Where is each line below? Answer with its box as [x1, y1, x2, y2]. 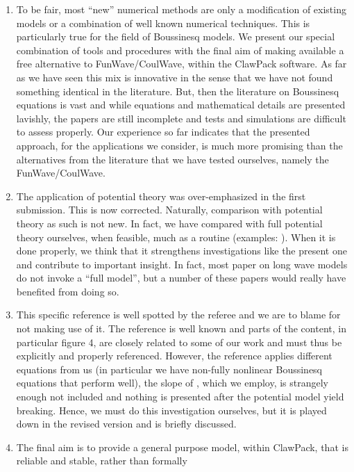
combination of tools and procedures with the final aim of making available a [16, 42, 344, 57]
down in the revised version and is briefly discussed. [16, 416, 237, 431]
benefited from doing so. [16, 284, 119, 298]
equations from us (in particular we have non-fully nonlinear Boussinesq [16, 361, 323, 376]
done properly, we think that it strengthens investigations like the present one [16, 243, 347, 258]
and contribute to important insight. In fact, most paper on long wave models [16, 257, 348, 271]
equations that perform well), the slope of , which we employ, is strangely [16, 375, 328, 390]
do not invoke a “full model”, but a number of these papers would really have [16, 270, 346, 285]
